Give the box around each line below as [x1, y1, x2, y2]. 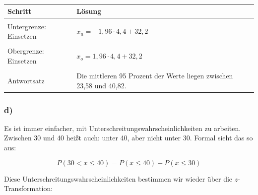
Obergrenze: [7, 46, 44, 56]
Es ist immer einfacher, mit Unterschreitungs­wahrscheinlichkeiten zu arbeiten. [4, 123, 241, 133]
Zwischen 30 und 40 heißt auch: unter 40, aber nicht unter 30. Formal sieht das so [4, 132, 253, 143]
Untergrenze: [7, 21, 46, 31]
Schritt [7, 5, 32, 16]
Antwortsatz [7, 75, 45, 85]
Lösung [76, 5, 102, 16]
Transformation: [4, 183, 53, 194]
